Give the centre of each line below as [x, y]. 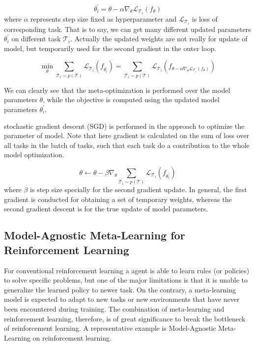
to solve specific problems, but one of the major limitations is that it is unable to [126, 280]
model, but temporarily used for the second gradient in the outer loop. [110, 48]
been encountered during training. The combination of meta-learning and [114, 309]
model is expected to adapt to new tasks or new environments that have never [122, 299]
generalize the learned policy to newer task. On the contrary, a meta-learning [120, 289]
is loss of [205, 18]
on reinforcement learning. [72, 337]
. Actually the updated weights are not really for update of [159, 39]
